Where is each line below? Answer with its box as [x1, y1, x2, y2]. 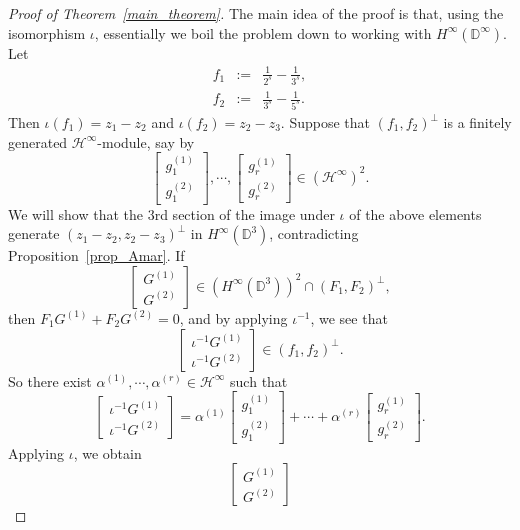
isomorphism [8, 22, 86, 43]
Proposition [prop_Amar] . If [8, 245, 185, 266]
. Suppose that [280, 112, 370, 133]
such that [230, 370, 288, 391]
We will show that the [8, 203, 144, 224]
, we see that [310, 307, 388, 328]
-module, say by [97, 131, 195, 152]
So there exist [8, 370, 92, 391]
